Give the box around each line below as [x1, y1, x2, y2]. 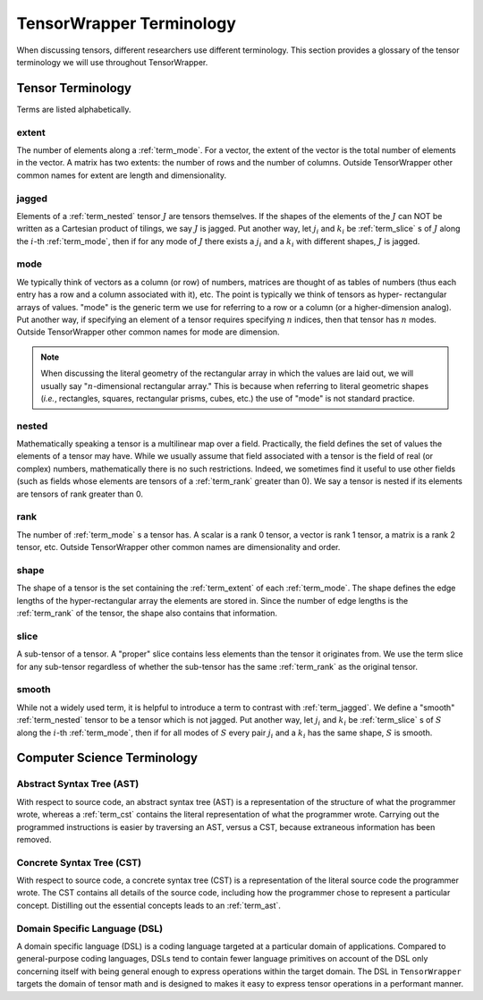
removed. [16, 834, 52, 844]
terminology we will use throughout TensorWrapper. [16, 56, 208, 67]
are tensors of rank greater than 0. [16, 488, 143, 499]
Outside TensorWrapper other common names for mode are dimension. [16, 326, 281, 337]
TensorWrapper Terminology [16, 13, 237, 33]
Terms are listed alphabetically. [16, 104, 131, 114]
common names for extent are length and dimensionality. [16, 170, 227, 181]
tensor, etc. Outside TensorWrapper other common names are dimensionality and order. [16, 542, 341, 553]
